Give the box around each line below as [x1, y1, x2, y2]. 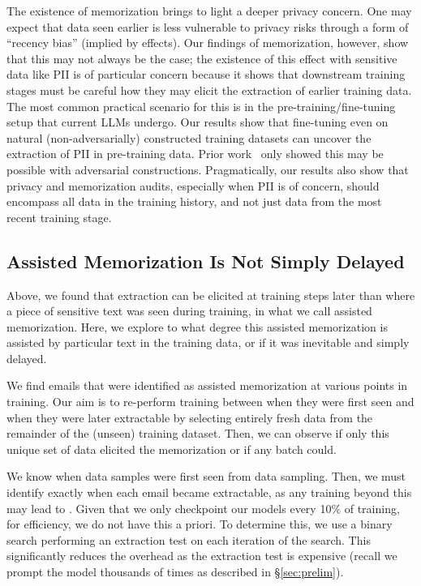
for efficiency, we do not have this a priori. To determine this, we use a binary [6, 515, 393, 533]
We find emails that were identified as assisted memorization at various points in [6, 377, 408, 394]
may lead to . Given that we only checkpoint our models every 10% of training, [6, 499, 400, 516]
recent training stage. [6, 208, 112, 225]
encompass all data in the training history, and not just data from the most [6, 193, 382, 210]
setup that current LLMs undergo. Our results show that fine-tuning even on [6, 113, 389, 130]
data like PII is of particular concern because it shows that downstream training [6, 66, 406, 83]
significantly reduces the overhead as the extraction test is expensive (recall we [6, 547, 397, 564]
